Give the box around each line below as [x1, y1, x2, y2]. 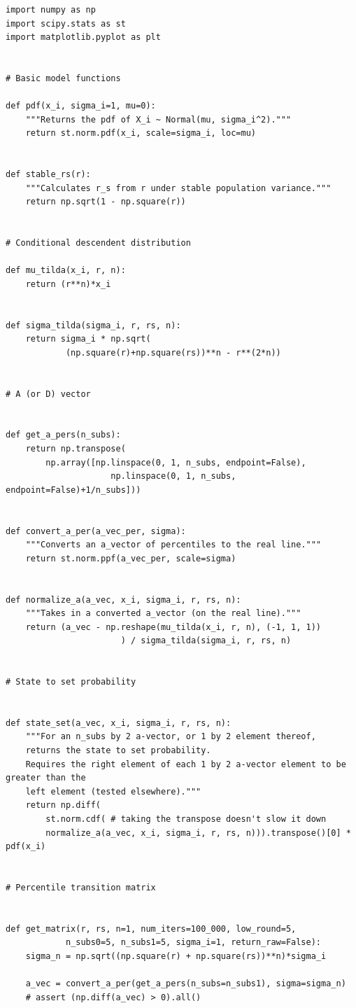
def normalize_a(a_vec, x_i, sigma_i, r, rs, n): [6, 594, 241, 605]
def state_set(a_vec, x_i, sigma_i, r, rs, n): [6, 717, 232, 728]
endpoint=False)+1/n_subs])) [6, 484, 141, 495]
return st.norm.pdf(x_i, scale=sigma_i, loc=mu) [25, 128, 256, 139]
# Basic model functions [6, 73, 121, 83]
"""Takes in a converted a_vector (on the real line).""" [25, 608, 301, 619]
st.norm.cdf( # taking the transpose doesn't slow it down [45, 814, 327, 825]
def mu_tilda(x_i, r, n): [6, 265, 126, 276]
